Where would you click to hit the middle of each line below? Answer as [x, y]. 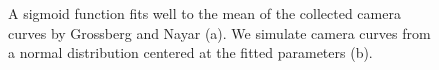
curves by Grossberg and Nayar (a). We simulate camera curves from [219, 32]
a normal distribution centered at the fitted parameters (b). [190, 52]
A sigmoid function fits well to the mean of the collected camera [204, 13]
